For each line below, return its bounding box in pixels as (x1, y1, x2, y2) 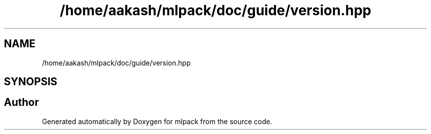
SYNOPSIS (4, 75, 58, 88)
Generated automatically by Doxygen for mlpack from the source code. (42, 117, 273, 126)
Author (4, 96, 39, 109)
